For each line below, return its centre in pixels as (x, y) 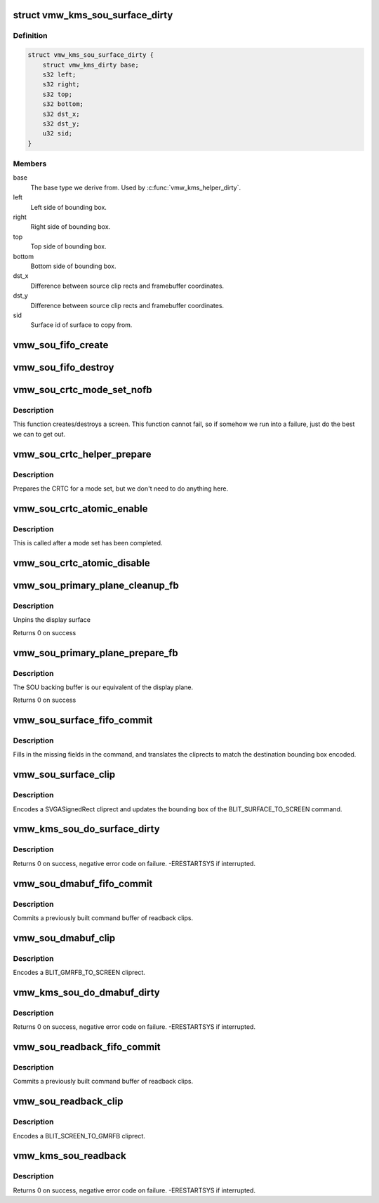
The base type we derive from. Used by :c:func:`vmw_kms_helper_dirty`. (136, 187)
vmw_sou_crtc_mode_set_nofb (82, 390)
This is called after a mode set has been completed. (88, 543)
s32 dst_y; (61, 124)
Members (30, 164)
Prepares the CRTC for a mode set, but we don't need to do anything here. (120, 488)
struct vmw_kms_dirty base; (91, 65)
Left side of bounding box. (68, 207)
